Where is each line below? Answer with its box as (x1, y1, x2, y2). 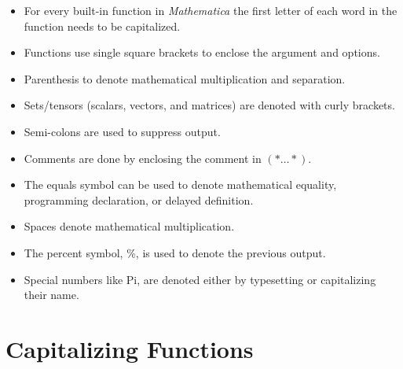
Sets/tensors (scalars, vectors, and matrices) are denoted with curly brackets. (24, 97, 395, 113)
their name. (24, 286, 79, 303)
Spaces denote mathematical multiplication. (24, 218, 235, 234)
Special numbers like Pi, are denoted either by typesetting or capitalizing (24, 271, 376, 287)
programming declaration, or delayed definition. (24, 191, 254, 208)
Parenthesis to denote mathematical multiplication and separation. (24, 70, 346, 87)
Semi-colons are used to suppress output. (24, 123, 221, 139)
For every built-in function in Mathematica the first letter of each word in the (24, 2, 398, 18)
